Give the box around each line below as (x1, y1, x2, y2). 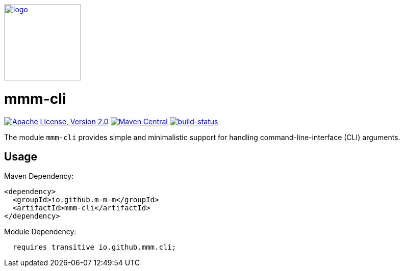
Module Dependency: (4, 227, 77, 236)
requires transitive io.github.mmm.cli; (12, 243, 176, 252)
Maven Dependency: (4, 172, 74, 181)
